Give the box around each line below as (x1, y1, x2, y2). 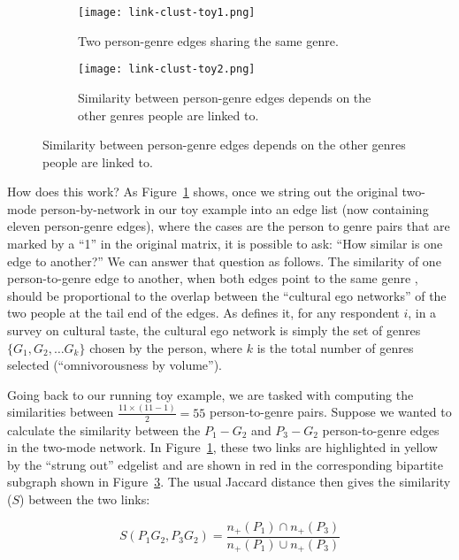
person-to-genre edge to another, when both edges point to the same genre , (7, 269, 418, 288)
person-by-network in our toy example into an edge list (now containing (40, 199, 429, 218)
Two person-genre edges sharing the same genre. (78, 31, 339, 50)
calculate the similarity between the (7, 420, 201, 439)
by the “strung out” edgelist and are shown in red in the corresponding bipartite (7, 455, 443, 473)
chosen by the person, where (89, 338, 243, 357)
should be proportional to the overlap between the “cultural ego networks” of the (7, 286, 447, 304)
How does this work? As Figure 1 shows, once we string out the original (7, 182, 398, 201)
